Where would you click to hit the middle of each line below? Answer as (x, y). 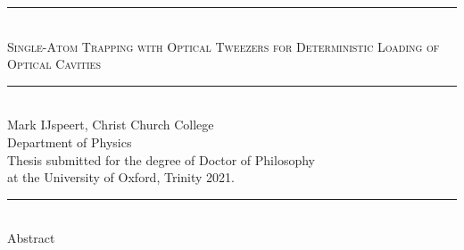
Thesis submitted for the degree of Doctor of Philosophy (161, 159)
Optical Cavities (54, 64)
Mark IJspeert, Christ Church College (111, 125)
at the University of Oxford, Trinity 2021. (121, 177)
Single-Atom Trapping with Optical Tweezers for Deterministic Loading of (224, 46)
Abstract (31, 238)
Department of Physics (70, 142)
